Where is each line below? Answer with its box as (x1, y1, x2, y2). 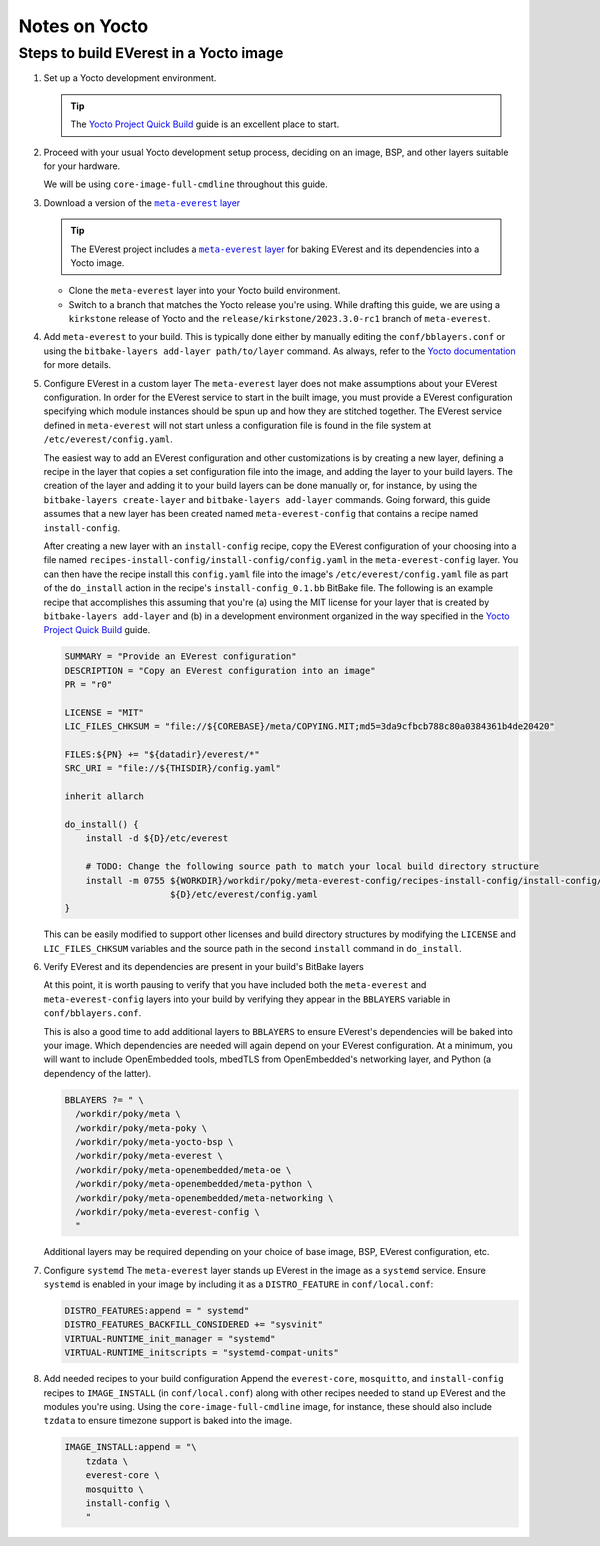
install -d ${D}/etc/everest (85, 833, 229, 844)
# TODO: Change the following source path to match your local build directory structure (85, 861, 540, 872)
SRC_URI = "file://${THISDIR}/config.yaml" (64, 763, 282, 774)
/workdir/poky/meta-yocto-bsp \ (75, 1136, 234, 1147)
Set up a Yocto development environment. (43, 72, 217, 84)
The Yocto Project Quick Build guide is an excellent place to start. (70, 118, 340, 130)
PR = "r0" (64, 679, 113, 690)
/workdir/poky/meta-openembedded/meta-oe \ (75, 1164, 292, 1175)
